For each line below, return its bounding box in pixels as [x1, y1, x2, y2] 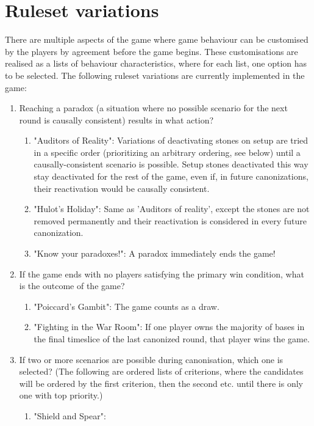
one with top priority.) [19, 389, 103, 402]
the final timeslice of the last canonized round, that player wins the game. [34, 332, 310, 345]
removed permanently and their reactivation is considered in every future [34, 214, 307, 227]
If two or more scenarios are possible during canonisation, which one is [19, 353, 284, 365]
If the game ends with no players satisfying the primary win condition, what [19, 267, 304, 280]
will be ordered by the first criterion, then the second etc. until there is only [19, 376, 303, 389]
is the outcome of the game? [19, 279, 125, 292]
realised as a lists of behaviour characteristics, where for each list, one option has [5, 57, 307, 70]
